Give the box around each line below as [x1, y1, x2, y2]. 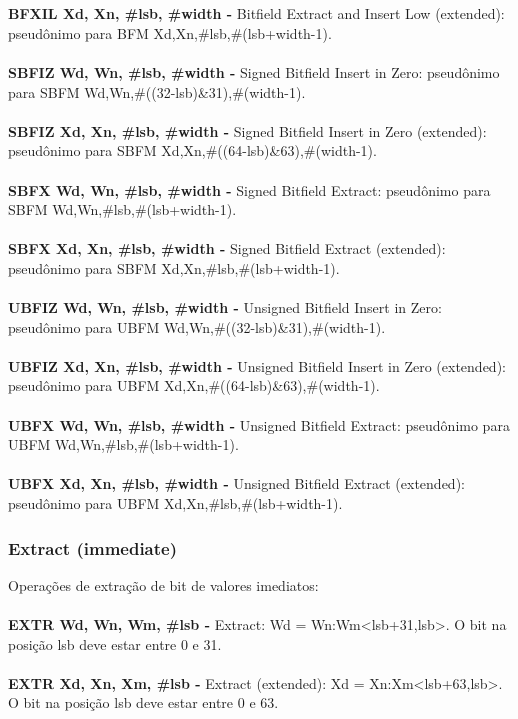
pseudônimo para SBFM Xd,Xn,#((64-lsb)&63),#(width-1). [8, 140, 377, 161]
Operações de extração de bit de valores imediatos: [8, 574, 319, 595]
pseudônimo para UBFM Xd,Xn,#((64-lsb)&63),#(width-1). [8, 375, 380, 396]
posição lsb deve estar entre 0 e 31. [8, 633, 222, 654]
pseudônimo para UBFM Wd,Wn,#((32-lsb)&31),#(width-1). [8, 316, 386, 337]
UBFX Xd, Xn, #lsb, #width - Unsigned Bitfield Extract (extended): [8, 473, 465, 494]
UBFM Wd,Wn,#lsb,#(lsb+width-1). [8, 434, 239, 455]
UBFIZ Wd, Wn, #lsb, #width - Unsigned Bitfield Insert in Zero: [8, 297, 442, 318]
